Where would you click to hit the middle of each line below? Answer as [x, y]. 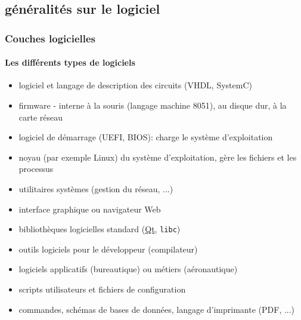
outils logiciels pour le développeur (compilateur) [108, 249]
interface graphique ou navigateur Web [90, 209]
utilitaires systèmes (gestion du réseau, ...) [96, 188]
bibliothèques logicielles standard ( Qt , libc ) [100, 229]
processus [36, 169]
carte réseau [41, 117]
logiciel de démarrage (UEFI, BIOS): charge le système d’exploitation [146, 137]
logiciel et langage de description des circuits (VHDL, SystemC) [135, 85]
